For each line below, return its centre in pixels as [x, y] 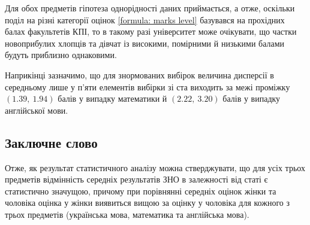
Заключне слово [51, 142]
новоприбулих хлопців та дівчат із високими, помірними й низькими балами [145, 43]
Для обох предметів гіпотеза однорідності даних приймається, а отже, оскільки [150, 8]
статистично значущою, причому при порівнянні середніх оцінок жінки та [141, 191]
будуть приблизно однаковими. [61, 55]
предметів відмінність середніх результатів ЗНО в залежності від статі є [136, 179]
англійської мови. [37, 110]
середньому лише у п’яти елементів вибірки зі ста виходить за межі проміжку [148, 86]
